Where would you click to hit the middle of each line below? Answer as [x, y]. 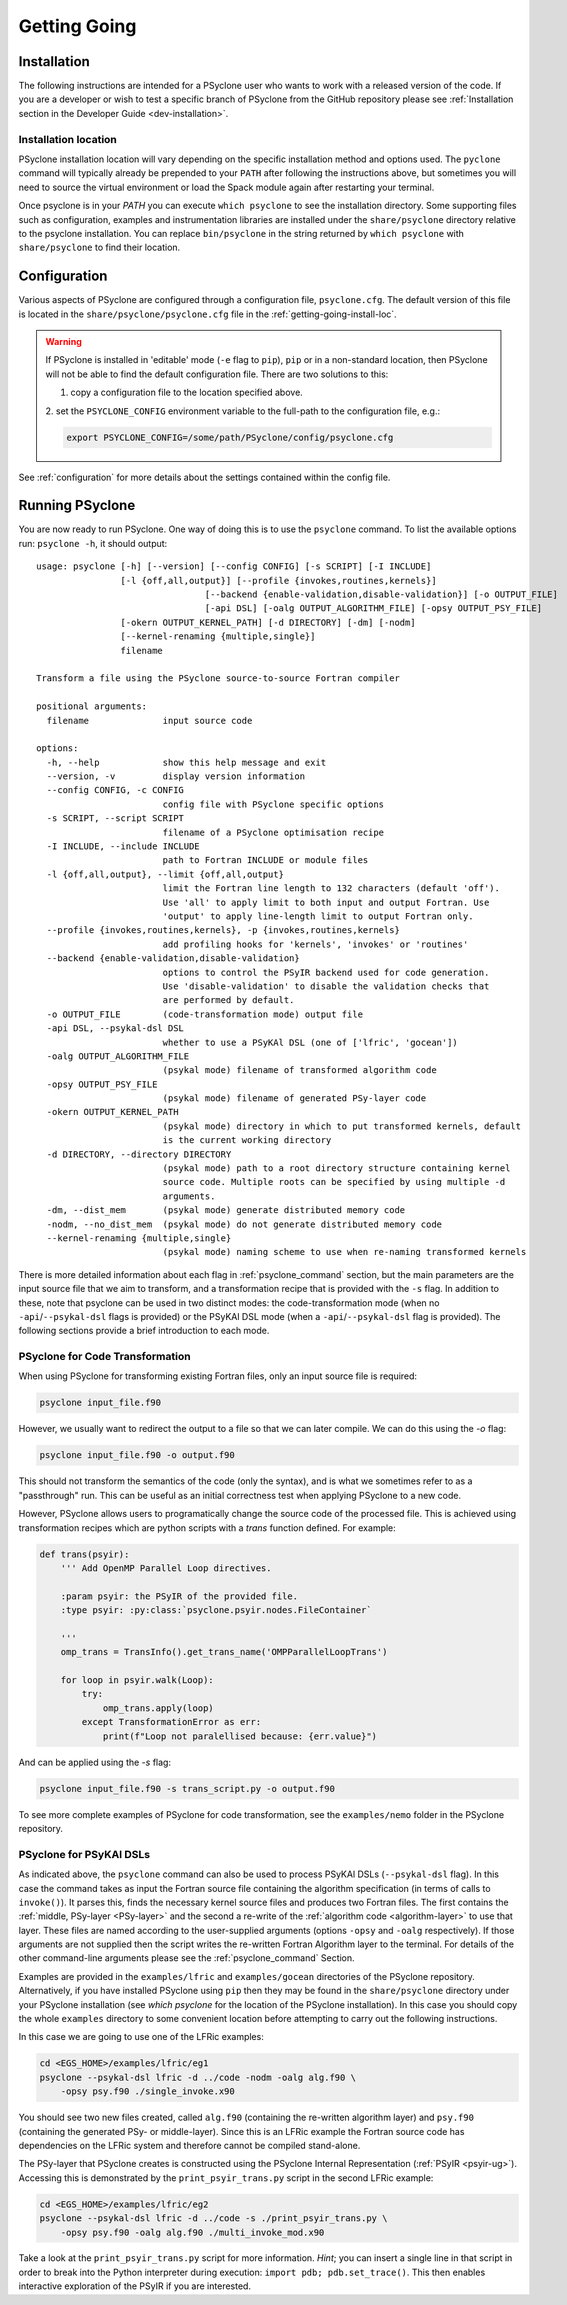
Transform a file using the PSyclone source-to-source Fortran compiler [218, 678]
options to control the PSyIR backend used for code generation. [326, 972]
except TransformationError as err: [171, 1722]
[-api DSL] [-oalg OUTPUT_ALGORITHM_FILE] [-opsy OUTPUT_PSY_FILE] [373, 608]
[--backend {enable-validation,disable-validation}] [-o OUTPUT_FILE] [381, 594]
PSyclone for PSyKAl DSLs [84, 1854]
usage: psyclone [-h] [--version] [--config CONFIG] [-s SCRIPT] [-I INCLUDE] [234, 566]
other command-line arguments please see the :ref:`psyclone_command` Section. [186, 1958]
